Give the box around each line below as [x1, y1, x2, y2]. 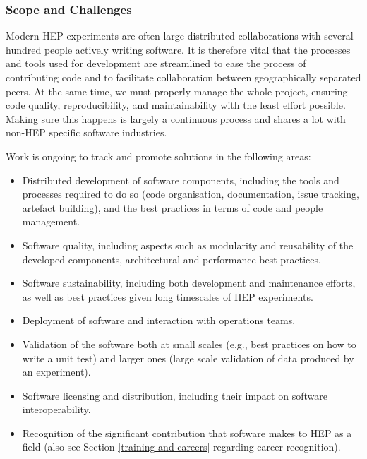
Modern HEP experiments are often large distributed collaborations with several [6, 28, 354, 43]
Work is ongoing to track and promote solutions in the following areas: [6, 148, 311, 163]
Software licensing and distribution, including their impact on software [22, 388, 327, 403]
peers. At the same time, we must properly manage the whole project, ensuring [6, 83, 348, 98]
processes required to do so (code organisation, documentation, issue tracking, [22, 186, 359, 201]
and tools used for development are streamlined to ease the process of [6, 56, 306, 71]
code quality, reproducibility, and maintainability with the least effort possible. [6, 97, 346, 112]
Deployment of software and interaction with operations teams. [22, 313, 296, 328]
